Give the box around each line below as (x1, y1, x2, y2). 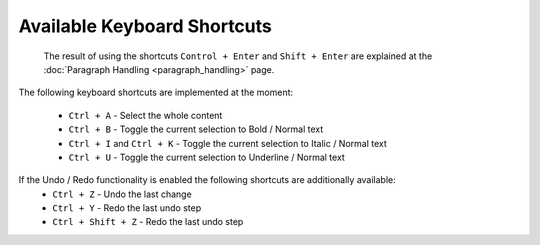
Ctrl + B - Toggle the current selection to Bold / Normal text (68, 123, 324, 135)
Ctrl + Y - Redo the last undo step (52, 202, 202, 214)
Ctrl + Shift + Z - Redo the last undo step (52, 216, 244, 228)
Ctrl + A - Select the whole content (68, 109, 223, 121)
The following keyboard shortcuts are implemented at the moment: (18, 86, 294, 99)
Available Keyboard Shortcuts (18, 15, 272, 37)
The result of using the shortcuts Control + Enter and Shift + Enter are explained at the (43, 50, 433, 62)
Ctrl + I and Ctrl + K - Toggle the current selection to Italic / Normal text (68, 137, 387, 149)
